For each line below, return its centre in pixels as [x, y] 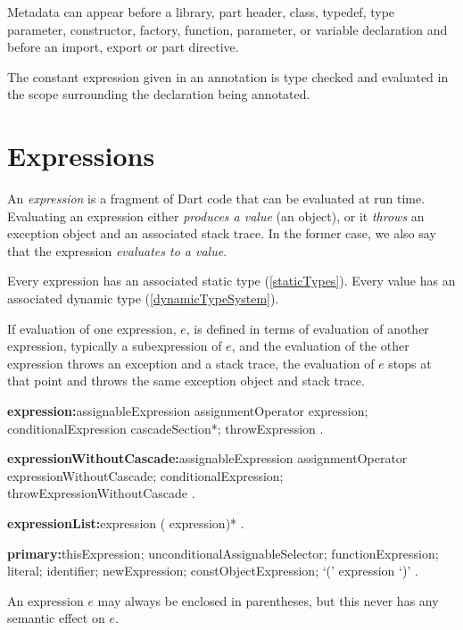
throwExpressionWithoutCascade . [101, 493]
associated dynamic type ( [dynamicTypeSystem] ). [143, 298]
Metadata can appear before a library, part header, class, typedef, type [201, 12]
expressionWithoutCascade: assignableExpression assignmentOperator [207, 458]
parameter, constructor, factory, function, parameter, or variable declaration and [227, 29]
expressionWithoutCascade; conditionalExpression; [145, 475]
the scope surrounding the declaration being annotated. [159, 94]
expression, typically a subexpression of [115, 346]
